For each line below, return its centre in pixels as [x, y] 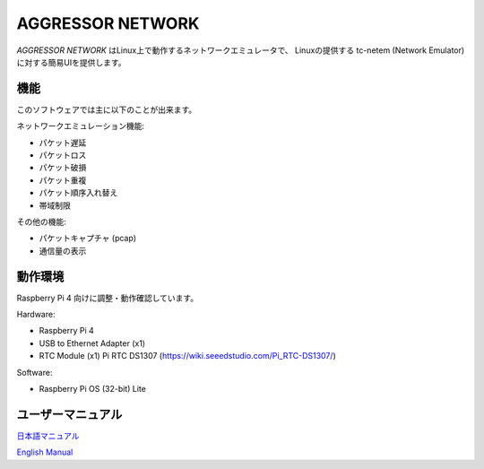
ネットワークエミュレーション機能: [81, 126]
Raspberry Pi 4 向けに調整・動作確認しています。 [108, 298]
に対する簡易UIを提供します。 [71, 62]
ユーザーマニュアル [69, 414]
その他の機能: [42, 221]
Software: [35, 372]
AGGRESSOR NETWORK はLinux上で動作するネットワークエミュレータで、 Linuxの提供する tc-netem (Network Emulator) [241, 50]
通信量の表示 [63, 250]
